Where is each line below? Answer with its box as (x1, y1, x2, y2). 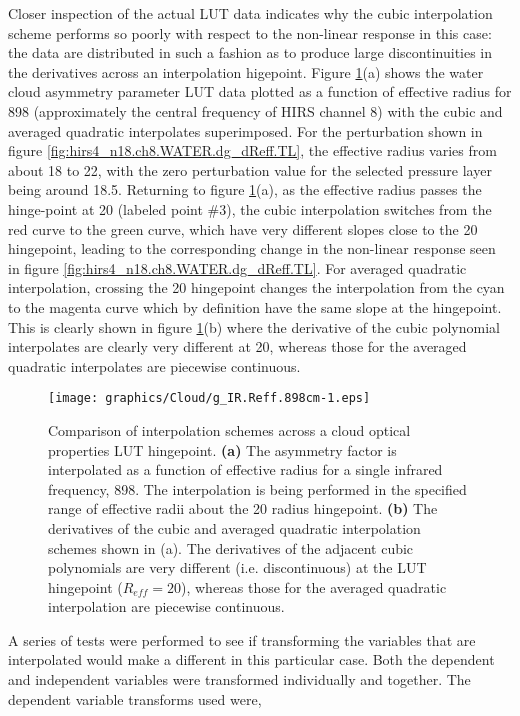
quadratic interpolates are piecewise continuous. (8, 355, 301, 376)
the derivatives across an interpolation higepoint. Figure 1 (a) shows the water (8, 61, 484, 82)
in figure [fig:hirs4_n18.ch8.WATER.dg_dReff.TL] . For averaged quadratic (8, 257, 467, 278)
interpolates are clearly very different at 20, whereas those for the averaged (8, 336, 467, 357)
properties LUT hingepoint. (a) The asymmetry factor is (48, 439, 397, 460)
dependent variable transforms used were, (8, 688, 262, 709)
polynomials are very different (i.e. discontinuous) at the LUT (48, 557, 427, 578)
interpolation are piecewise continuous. (48, 596, 285, 617)
